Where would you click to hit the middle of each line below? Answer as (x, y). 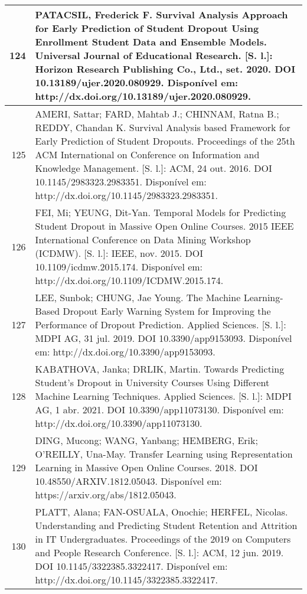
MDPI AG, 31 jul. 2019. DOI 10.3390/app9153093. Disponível (164, 338)
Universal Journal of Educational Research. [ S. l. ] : (154, 55)
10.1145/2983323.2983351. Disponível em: (121, 182)
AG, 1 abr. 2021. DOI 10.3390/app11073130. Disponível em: (159, 409)
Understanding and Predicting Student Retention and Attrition (166, 525)
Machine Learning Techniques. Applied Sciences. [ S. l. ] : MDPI (163, 396)
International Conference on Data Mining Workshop (143, 239)
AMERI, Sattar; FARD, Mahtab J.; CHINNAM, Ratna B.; (157, 114)
